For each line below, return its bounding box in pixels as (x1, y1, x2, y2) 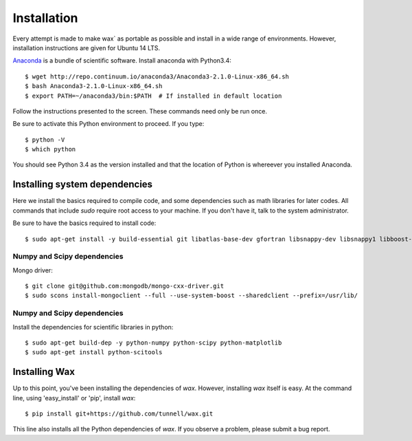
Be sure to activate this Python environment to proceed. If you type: (12, 120, 205, 128)
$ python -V (25, 136, 65, 144)
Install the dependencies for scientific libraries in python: (12, 323, 174, 331)
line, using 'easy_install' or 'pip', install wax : (12, 394, 136, 402)
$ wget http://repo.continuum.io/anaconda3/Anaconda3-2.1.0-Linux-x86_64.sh (25, 72, 290, 80)
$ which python (25, 145, 76, 153)
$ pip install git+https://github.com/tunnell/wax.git (25, 410, 214, 418)
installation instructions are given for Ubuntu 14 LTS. (12, 43, 161, 52)
